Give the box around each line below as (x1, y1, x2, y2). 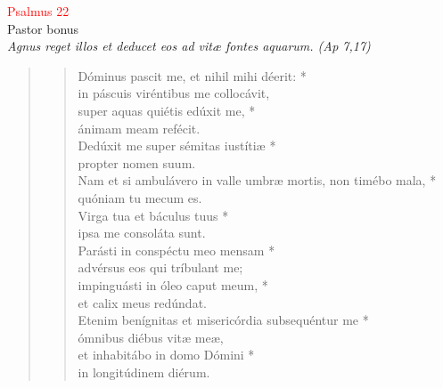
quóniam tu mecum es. (78, 188, 202, 206)
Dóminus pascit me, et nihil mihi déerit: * (78, 66, 307, 85)
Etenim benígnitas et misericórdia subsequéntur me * (78, 311, 369, 329)
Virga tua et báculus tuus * (78, 206, 229, 224)
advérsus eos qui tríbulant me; (78, 258, 243, 277)
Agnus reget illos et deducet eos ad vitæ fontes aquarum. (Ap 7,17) (7, 36, 371, 55)
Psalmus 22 (7, 2, 70, 20)
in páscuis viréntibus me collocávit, (78, 84, 270, 102)
